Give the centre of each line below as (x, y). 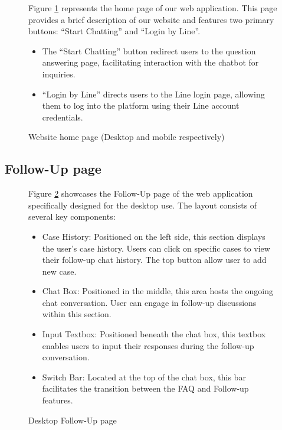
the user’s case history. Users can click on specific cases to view (156, 248)
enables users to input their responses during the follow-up (148, 345)
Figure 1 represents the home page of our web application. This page (153, 8)
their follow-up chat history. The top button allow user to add (154, 260)
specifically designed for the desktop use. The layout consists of (143, 205)
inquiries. (59, 74)
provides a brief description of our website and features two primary (151, 19)
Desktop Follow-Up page (73, 420)
